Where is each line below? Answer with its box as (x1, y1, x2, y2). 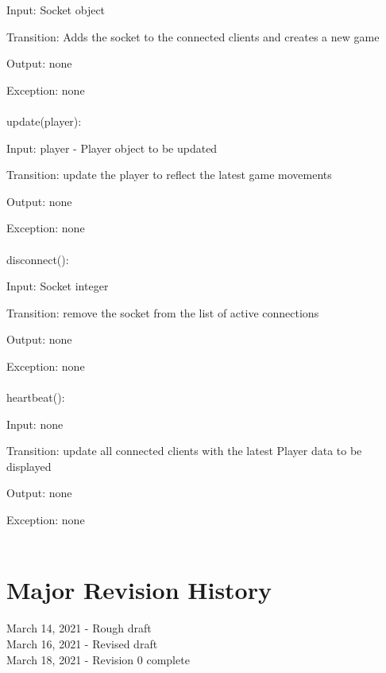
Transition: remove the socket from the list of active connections (6, 304, 319, 321)
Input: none (6, 415, 64, 432)
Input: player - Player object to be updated (6, 139, 218, 156)
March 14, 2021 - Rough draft (6, 620, 152, 636)
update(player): (6, 112, 82, 129)
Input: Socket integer (6, 278, 109, 294)
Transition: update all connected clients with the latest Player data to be (6, 442, 362, 459)
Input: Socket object (6, 2, 106, 18)
